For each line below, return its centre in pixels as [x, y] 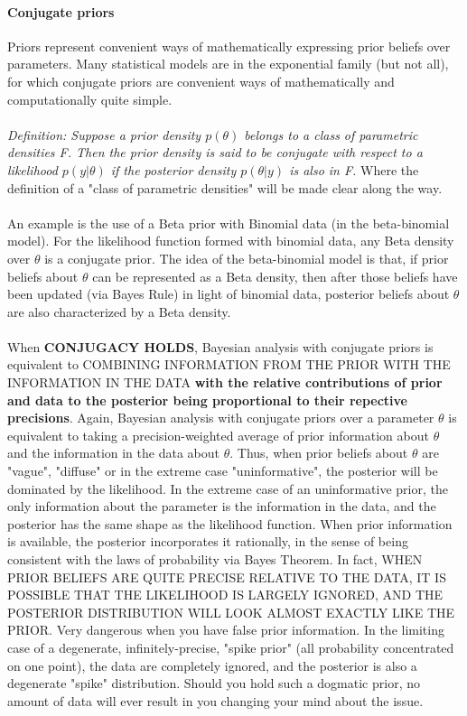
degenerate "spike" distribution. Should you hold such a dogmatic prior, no [214, 683]
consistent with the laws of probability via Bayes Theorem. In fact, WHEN [215, 559]
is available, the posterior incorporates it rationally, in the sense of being [208, 541]
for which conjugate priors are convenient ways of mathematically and [201, 81]
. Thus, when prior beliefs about [319, 453]
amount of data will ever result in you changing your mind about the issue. [215, 700]
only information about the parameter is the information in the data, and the [222, 506]
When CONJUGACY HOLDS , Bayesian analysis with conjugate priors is [220, 346]
